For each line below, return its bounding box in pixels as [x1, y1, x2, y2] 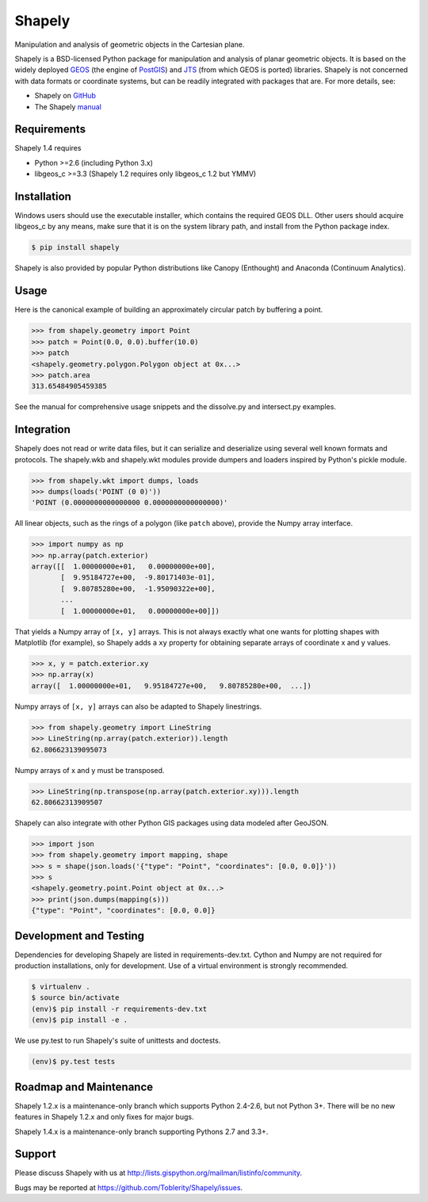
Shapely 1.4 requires [14, 144, 82, 153]
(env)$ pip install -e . [31, 1016, 128, 1024]
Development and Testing [14, 928, 145, 943]
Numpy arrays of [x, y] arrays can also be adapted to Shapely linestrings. [14, 702, 262, 711]
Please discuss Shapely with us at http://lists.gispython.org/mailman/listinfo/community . [14, 1168, 303, 1177]
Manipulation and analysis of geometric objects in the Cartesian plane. [14, 40, 245, 49]
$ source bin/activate [31, 993, 120, 1002]
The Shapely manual [34, 101, 102, 111]
